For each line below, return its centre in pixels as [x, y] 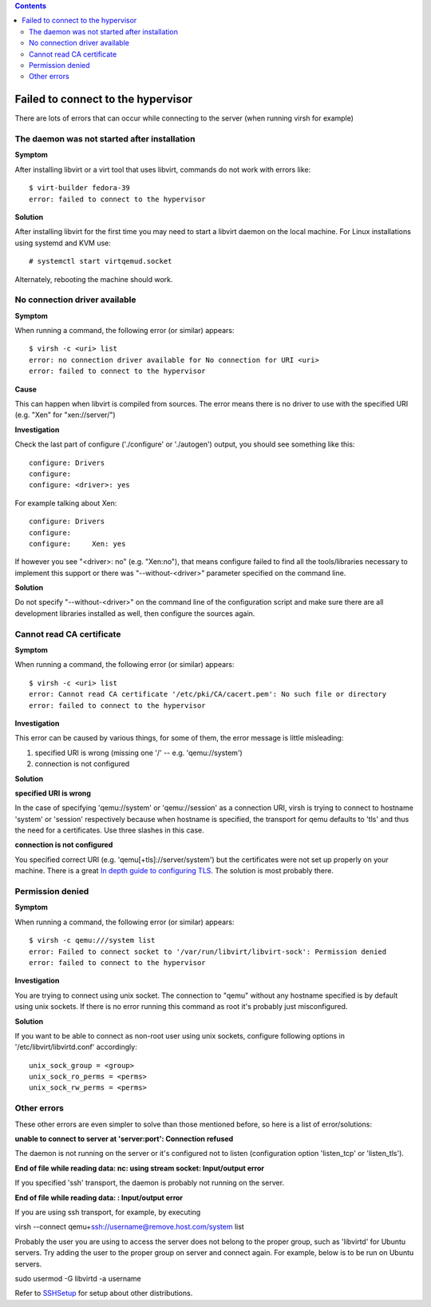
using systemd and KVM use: [63, 243]
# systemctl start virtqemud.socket [101, 261]
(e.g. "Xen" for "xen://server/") [65, 415]
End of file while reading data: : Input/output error [99, 1198]
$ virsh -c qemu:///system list [92, 940]
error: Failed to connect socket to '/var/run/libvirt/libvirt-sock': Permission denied [208, 951]
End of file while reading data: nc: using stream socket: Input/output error [140, 1168]
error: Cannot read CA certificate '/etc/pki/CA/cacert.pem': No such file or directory [208, 694]
